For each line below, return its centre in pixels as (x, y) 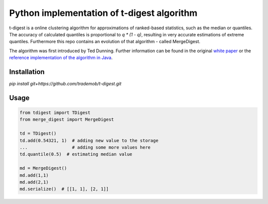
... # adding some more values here (85, 147)
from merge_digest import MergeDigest (67, 120)
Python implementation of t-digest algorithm (103, 13)
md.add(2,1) (34, 182)
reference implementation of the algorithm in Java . (61, 58)
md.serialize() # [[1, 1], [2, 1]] (64, 189)
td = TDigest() (38, 134)
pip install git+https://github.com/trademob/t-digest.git (65, 84)
